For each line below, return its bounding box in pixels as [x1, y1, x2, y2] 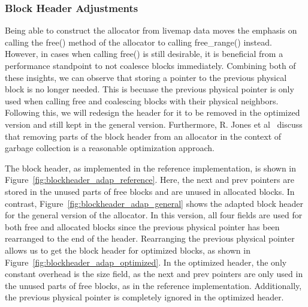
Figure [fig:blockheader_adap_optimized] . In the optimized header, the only [5, 255, 287, 268]
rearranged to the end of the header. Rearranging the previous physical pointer [5, 232, 295, 245]
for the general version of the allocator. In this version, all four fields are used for [5, 209, 303, 221]
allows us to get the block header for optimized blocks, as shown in [5, 243, 250, 256]
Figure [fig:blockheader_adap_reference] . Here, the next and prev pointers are [5, 173, 294, 186]
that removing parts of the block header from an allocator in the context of [5, 130, 282, 142]
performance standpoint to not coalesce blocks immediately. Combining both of [5, 59, 296, 71]
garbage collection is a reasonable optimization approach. [5, 142, 215, 154]
